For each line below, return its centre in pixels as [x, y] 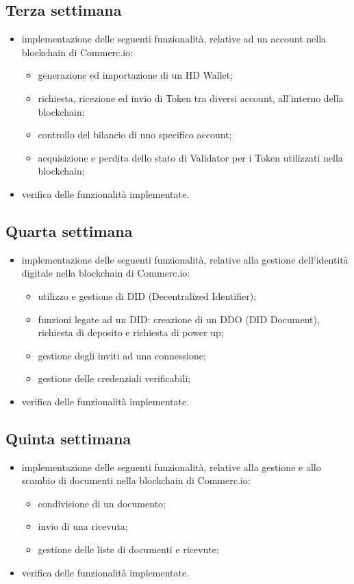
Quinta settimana [68, 438]
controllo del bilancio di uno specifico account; [135, 135]
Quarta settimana [69, 230]
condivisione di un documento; [102, 503]
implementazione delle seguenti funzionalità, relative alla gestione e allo [171, 467]
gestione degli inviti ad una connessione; [122, 355]
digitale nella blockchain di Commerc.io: [106, 273]
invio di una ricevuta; [83, 526]
